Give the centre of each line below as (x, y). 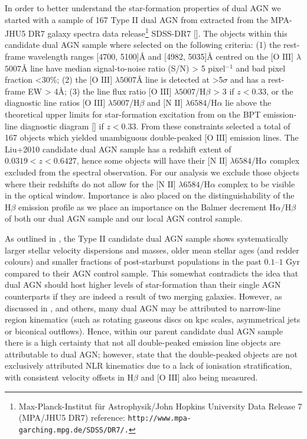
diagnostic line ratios (42, 103)
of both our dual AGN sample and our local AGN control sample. (124, 218)
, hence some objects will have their (141, 160)
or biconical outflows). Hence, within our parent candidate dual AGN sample (144, 331)
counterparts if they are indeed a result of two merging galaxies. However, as (143, 296)
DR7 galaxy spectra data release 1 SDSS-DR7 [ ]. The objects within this (158, 32)
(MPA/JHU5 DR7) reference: (72, 417)
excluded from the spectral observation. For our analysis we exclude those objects (152, 172)
